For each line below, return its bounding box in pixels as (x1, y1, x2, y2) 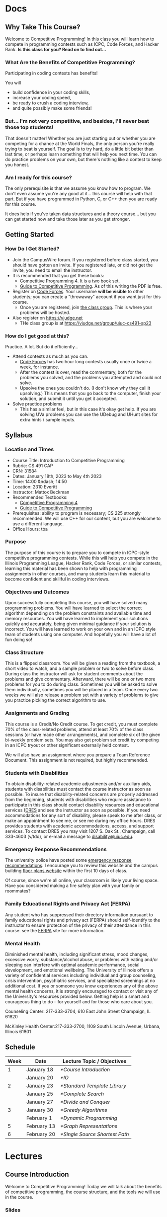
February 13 (26, 1123, 56, 1130)
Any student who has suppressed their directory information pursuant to (5, 911, 153, 917)
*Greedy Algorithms (60, 1106, 108, 1113)
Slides (5, 1206, 21, 1213)
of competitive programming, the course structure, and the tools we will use (5, 1189, 161, 1195)
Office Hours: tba (12, 526, 48, 532)
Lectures (5, 1150, 43, 1162)
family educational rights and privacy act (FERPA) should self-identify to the (5, 917, 161, 923)
